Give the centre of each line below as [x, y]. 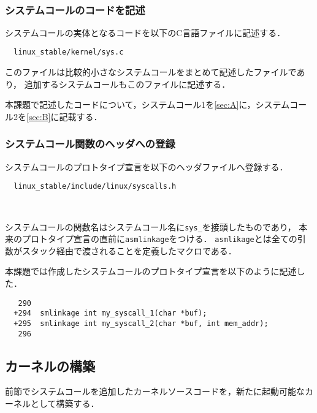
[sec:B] [39, 116]
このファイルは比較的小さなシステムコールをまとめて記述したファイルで [151, 72]
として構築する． [63, 404]
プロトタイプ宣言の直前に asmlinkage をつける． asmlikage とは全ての [159, 239]
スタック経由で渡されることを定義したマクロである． [129, 250]
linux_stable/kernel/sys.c [69, 52]
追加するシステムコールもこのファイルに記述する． [127, 84]
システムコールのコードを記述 [75, 9]
